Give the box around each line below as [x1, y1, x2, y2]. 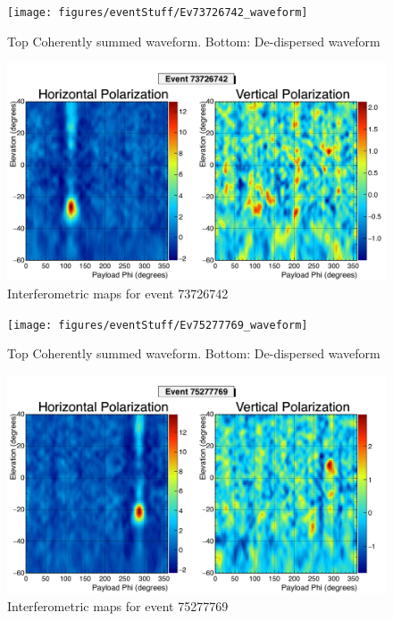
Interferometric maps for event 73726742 [7, 284, 229, 303]
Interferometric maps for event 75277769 [7, 596, 229, 615]
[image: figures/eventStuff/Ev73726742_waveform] [7, 6, 308, 19]
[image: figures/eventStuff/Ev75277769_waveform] [7, 318, 308, 331]
